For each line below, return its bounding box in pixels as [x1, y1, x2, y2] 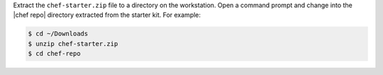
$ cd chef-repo [28, 50, 81, 58]
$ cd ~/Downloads [28, 30, 89, 38]
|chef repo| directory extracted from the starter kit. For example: [13, 11, 201, 19]
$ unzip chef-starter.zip [28, 40, 118, 47]
